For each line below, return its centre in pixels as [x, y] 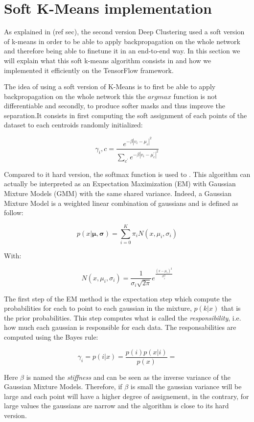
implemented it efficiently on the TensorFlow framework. [89, 70]
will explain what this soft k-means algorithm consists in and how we [108, 60]
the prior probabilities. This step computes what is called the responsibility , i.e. [123, 317]
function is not [195, 96]
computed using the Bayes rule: [51, 336]
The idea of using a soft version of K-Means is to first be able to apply [110, 87]
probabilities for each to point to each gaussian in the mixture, [98, 308]
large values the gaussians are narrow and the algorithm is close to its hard [116, 406]
